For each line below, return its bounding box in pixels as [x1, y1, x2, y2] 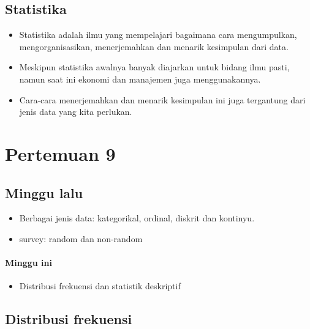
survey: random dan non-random [19, 232, 143, 245]
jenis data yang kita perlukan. [19, 105, 132, 118]
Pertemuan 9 [5, 141, 116, 166]
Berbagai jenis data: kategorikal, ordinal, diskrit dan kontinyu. [19, 212, 255, 224]
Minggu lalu [5, 183, 83, 202]
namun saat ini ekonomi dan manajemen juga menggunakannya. [19, 72, 261, 85]
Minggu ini [5, 256, 52, 269]
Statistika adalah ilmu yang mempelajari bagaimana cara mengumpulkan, [19, 28, 297, 41]
